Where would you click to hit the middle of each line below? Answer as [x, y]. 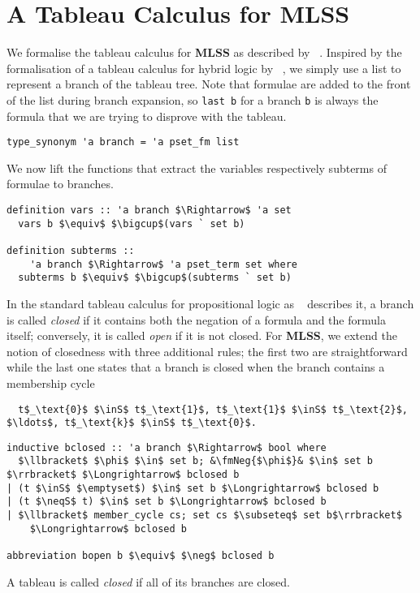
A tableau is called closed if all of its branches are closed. [148, 581]
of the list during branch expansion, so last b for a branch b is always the [193, 99]
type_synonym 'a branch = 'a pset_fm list [123, 142]
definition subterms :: [71, 250]
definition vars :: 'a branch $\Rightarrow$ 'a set [149, 210]
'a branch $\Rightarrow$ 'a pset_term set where [163, 264]
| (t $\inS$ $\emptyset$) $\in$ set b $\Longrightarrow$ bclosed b [193, 488]
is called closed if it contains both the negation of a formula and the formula [196, 319]
